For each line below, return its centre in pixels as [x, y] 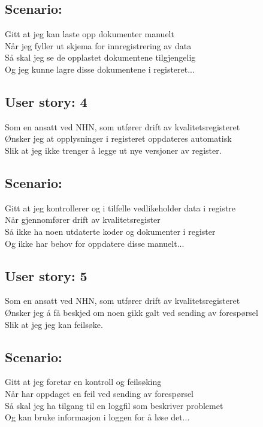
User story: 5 [46, 275]
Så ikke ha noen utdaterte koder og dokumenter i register [110, 231]
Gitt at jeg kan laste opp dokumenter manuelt [90, 34]
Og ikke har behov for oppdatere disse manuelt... [95, 243]
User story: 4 [46, 101]
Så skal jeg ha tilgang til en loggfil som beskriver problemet [114, 405]
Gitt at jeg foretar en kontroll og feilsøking [83, 382]
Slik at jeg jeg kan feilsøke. [54, 324]
